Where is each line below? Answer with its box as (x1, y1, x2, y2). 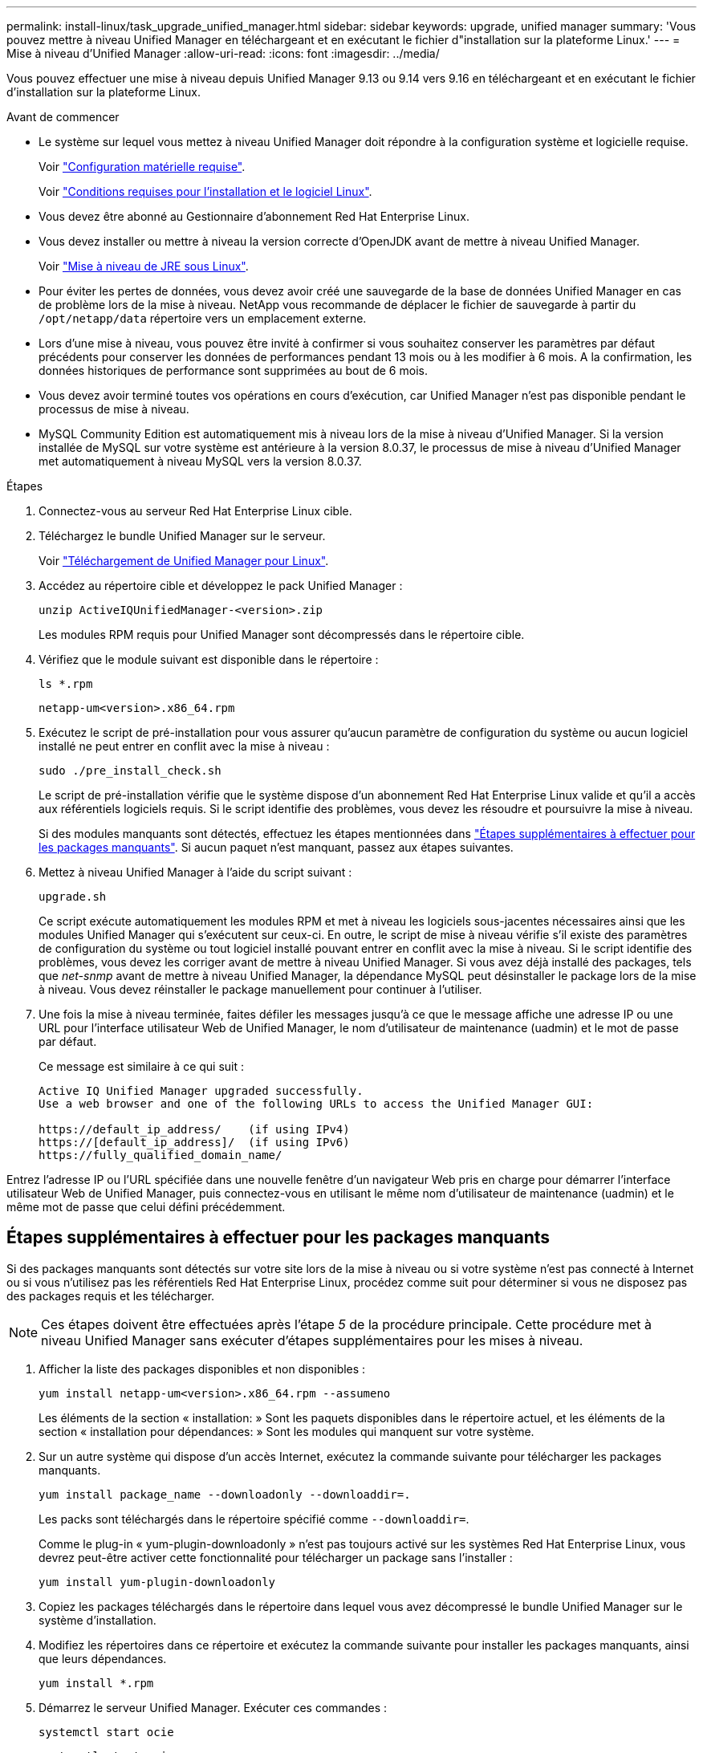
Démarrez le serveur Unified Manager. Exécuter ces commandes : (39, 1700, 388, 1714)
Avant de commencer (6, 110, 120, 124)
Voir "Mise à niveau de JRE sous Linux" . (39, 259, 249, 273)
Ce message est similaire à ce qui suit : (39, 1060, 245, 1073)
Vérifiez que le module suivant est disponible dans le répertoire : (39, 653, 379, 666)
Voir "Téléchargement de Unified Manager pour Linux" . (39, 554, 329, 567)
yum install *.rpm (39, 1676, 154, 1690)
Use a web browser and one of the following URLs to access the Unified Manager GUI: (39, 1097, 594, 1110)
